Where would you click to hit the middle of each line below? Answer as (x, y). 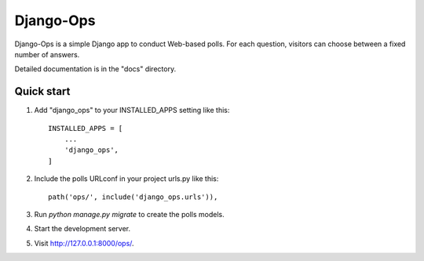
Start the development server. (82, 229)
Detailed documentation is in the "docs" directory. (95, 69)
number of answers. (47, 54)
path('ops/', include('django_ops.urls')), (133, 197)
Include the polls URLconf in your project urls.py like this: (126, 179)
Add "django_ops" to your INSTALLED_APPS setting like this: (132, 111)
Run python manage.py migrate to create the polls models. (129, 214)
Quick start (42, 91)
